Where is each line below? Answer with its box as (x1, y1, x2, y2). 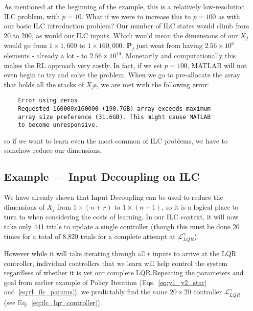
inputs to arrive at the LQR (152, 248, 236, 258)
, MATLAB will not (187, 60, 247, 70)
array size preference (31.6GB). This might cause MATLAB (18, 113, 211, 120)
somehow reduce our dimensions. (4, 145, 102, 155)
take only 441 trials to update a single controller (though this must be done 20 (4, 221, 240, 231)
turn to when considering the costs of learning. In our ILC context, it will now (4, 212, 239, 222)
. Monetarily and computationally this (121, 50, 236, 61)
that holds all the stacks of (4, 79, 84, 89)
